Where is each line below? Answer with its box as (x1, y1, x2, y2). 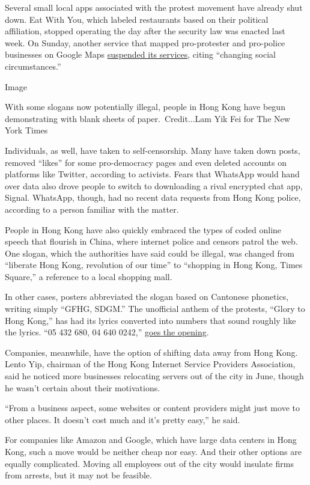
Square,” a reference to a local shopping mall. (5, 270, 172, 282)
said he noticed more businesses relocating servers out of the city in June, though (5, 370, 304, 382)
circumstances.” (5, 59, 61, 72)
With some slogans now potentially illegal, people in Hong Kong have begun (5, 100, 285, 113)
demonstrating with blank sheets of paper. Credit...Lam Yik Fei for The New (5, 112, 290, 124)
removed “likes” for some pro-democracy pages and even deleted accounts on (5, 156, 287, 168)
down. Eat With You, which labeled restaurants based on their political (5, 13, 269, 25)
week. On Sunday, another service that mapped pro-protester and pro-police (5, 36, 285, 49)
